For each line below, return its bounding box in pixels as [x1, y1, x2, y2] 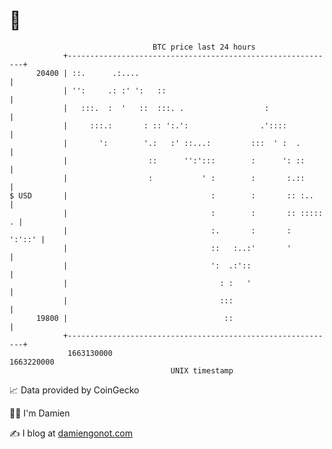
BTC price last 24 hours [152, 42, 256, 52]
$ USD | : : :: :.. [9, 190, 314, 201]
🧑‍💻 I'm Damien [9, 407, 71, 419]
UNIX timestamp [170, 365, 234, 376]
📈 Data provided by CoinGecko [9, 384, 140, 396]
